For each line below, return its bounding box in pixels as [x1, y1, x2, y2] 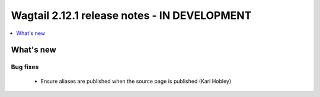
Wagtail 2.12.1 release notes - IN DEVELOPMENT [11, 9, 252, 22]
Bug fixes [11, 63, 39, 71]
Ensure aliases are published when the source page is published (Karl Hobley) [40, 77, 232, 85]
